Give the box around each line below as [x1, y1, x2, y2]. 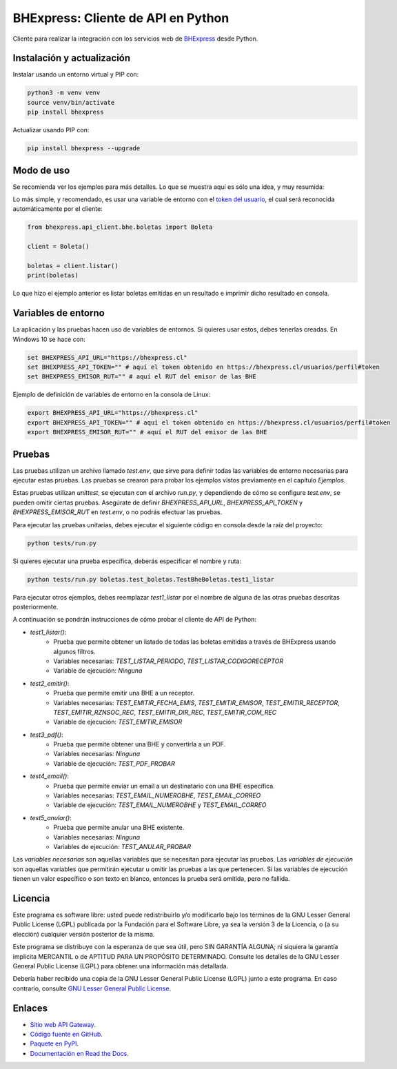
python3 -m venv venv [27, 89, 101, 96]
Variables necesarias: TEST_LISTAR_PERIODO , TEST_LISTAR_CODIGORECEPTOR [53, 657, 284, 665]
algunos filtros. [53, 647, 96, 655]
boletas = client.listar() [27, 262, 119, 270]
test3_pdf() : [30, 731, 63, 739]
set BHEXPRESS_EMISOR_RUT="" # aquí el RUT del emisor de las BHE [27, 373, 256, 380]
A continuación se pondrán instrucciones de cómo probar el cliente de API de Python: [12, 615, 256, 624]
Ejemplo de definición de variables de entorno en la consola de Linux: [12, 390, 211, 399]
